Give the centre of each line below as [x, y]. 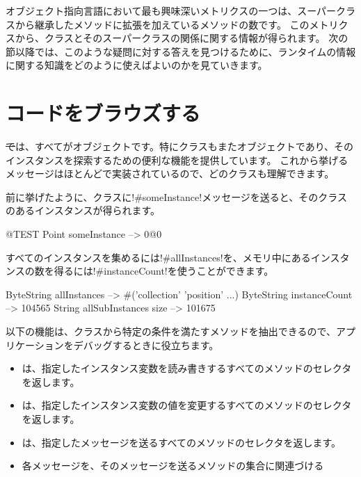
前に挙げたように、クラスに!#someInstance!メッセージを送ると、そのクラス [177, 196]
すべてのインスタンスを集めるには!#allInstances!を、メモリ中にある [158, 257]
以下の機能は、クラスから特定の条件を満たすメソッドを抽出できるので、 [171, 331]
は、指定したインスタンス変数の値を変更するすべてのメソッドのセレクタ [187, 405]
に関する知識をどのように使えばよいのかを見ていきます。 [137, 65]
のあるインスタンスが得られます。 [83, 210]
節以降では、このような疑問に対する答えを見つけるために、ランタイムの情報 [181, 51]
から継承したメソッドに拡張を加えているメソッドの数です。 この [162, 24]
